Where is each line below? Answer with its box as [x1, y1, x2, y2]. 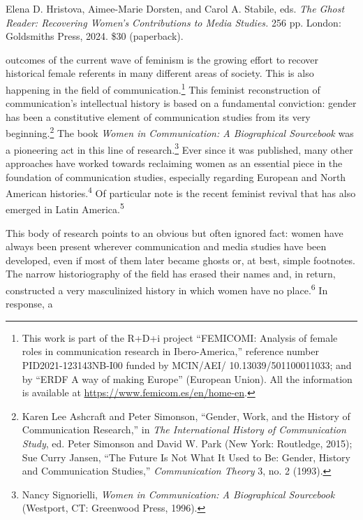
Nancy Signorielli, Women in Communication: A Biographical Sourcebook [22, 486, 335, 501]
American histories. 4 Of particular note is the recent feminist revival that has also [6, 184, 356, 200]
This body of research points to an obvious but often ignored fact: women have [6, 225, 343, 240]
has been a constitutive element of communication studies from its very [6, 109, 311, 124]
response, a [6, 296, 53, 311]
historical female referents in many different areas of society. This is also [6, 66, 314, 80]
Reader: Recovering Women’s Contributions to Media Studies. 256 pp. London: [6, 15, 341, 29]
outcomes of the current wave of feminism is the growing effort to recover [6, 52, 318, 66]
